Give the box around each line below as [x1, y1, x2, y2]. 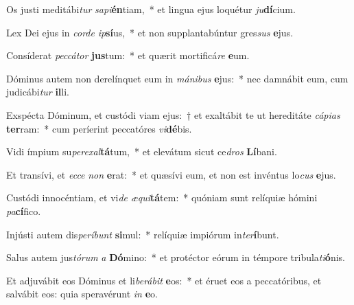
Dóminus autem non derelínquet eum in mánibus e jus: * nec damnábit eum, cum [6, 71, 349, 85]
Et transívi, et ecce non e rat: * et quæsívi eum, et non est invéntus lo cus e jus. [6, 167, 336, 181]
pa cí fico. [6, 203, 41, 218]
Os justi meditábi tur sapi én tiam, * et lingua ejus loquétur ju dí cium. [6, 2, 296, 16]
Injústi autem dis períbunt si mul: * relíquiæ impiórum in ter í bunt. [6, 227, 279, 241]
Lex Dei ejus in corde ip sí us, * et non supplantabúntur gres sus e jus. [6, 25, 294, 39]
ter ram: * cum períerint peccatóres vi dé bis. [6, 121, 192, 135]
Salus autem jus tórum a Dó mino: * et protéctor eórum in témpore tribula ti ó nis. [6, 250, 345, 264]
